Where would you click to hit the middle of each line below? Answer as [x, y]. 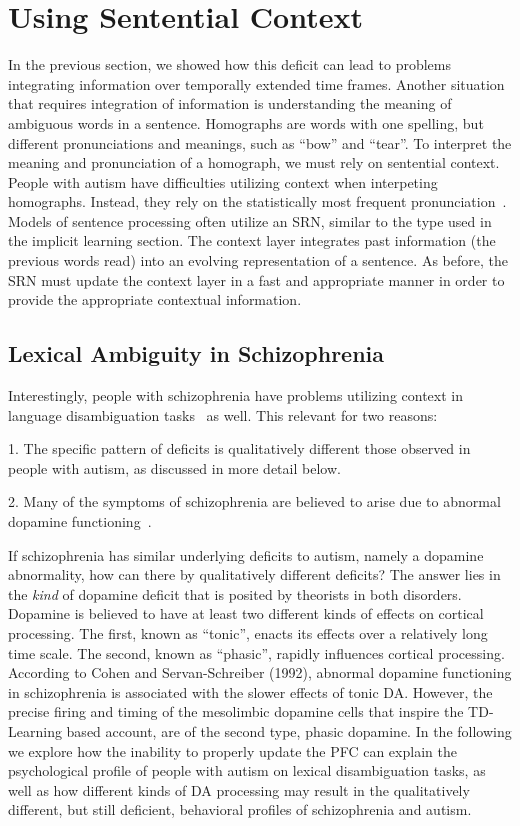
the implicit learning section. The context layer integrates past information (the [252, 240]
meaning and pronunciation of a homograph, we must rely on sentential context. [254, 162]
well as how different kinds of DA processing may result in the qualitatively [239, 789]
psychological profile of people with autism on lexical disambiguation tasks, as [247, 770]
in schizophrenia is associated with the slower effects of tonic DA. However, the [250, 691]
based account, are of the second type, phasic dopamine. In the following [289, 730]
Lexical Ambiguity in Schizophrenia [196, 353]
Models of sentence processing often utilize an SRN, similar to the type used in [250, 220]
